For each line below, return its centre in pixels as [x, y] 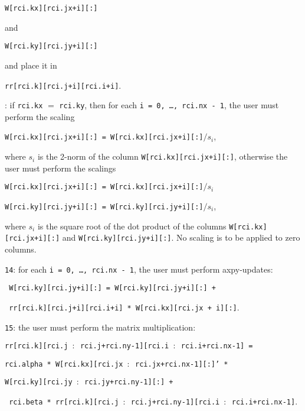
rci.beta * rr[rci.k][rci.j [64, 402]
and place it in [31, 65]
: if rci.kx [24, 105]
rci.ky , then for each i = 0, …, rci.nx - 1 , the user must [169, 105]
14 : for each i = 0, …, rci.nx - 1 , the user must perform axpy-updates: [139, 269]
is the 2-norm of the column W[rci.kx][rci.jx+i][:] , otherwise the [163, 156]
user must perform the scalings [60, 168]
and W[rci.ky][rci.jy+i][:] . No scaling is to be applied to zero [181, 237]
